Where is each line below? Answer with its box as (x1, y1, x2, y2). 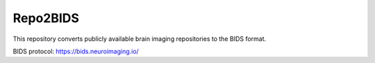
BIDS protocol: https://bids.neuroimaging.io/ (12, 47, 139, 55)
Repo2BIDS (12, 10, 80, 26)
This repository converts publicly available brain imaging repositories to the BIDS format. (12, 35, 267, 43)
